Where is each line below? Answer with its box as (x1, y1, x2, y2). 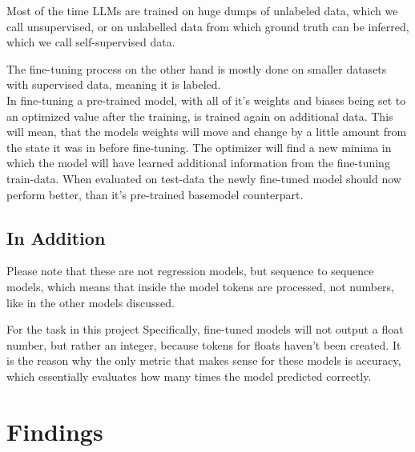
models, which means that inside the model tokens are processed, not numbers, (6, 278, 395, 294)
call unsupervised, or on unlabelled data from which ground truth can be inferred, (6, 18, 409, 34)
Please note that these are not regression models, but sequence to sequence (6, 262, 374, 279)
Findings (6, 414, 103, 447)
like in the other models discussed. (6, 294, 175, 310)
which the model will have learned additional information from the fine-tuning (6, 154, 390, 171)
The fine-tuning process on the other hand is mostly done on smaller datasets (6, 60, 387, 77)
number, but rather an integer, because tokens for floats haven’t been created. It (6, 336, 401, 353)
